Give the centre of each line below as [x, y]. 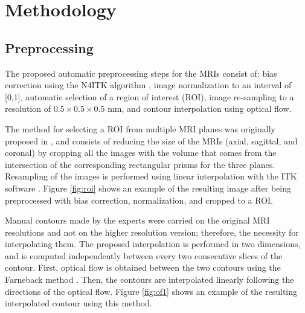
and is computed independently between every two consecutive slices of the [144, 255]
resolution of [28, 108]
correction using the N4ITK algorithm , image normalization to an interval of [148, 85]
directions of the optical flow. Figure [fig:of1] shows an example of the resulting [151, 291]
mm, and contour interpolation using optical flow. [200, 108]
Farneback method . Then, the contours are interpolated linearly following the [149, 279]
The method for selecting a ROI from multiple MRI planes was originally [140, 128]
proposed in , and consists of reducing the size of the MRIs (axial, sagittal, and [151, 140]
